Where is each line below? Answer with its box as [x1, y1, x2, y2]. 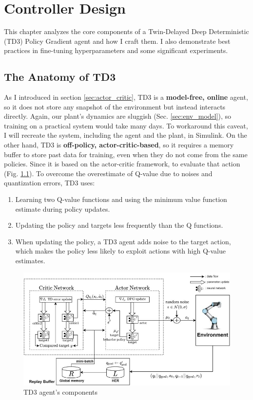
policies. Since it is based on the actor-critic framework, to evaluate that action [4, 159, 240, 169]
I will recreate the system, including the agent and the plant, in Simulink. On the [4, 130, 247, 140]
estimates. [15, 255, 45, 266]
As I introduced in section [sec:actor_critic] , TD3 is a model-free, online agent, [4, 92, 248, 102]
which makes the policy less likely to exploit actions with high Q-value [15, 246, 226, 256]
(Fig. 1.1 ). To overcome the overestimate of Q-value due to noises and [4, 168, 213, 178]
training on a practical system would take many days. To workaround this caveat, [4, 120, 248, 130]
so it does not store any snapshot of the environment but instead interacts [4, 101, 226, 111]
